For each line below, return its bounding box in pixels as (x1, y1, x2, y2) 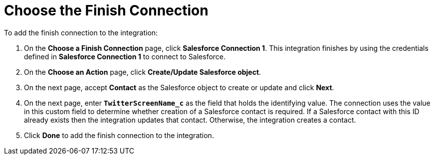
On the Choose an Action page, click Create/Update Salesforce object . (24, 67, 261, 76)
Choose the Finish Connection (4, 2, 209, 19)
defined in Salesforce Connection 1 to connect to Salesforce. (24, 52, 226, 61)
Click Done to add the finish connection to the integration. (24, 131, 214, 140)
